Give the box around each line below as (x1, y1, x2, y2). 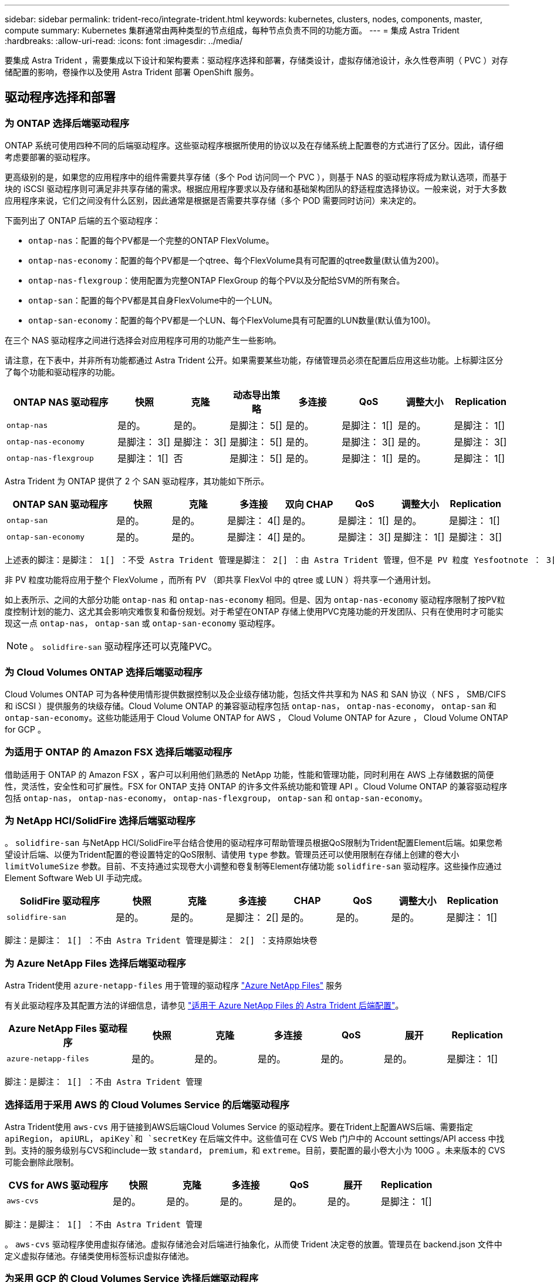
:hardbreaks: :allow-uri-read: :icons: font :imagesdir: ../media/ (5, 36, 243, 46)
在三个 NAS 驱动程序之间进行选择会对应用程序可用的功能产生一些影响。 (5, 335, 282, 346)
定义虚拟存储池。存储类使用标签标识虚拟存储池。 (5, 1250, 194, 1261)
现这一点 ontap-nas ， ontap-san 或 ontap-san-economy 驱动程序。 (5, 618, 280, 629)
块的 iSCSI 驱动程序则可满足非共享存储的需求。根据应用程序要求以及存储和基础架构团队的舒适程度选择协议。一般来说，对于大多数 (5, 184, 507, 194)
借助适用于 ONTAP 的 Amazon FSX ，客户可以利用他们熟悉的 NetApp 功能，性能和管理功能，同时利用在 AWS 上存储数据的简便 (5, 769, 494, 780)
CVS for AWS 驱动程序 (8, 1179, 109, 1191)
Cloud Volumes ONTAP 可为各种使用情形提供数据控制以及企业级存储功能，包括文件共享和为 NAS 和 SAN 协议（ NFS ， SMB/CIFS (5, 689, 506, 699)
